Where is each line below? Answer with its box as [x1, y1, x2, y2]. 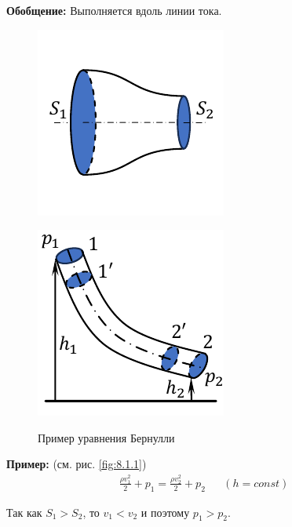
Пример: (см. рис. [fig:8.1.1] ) [6, 456, 147, 472]
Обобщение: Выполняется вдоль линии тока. [6, 2, 222, 18]
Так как [6, 503, 42, 520]
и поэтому [141, 503, 190, 520]
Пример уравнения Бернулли [38, 429, 175, 445]
